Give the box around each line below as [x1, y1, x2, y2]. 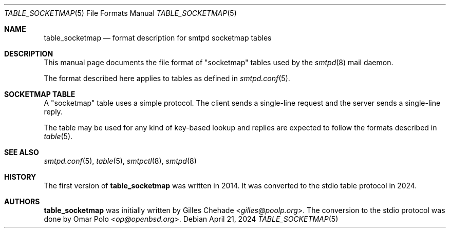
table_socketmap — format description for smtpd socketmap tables [44, 33, 272, 42]
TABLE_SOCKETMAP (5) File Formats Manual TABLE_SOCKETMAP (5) [4, 9, 237, 17]
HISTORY [4, 172, 36, 181]
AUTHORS [4, 197, 40, 206]
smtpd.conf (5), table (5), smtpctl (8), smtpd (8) [44, 157, 197, 165]
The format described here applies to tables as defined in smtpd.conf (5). [44, 74, 290, 83]
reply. [44, 107, 63, 116]
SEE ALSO [4, 148, 39, 157]
